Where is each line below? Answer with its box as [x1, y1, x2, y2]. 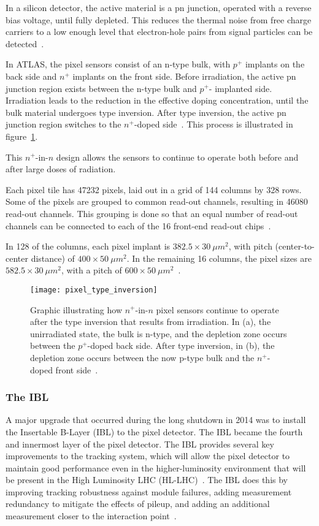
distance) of [31, 251, 75, 264]
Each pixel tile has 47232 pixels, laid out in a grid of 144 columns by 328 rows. [6, 183, 302, 196]
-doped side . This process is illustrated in [134, 118, 293, 131]
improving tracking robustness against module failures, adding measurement [6, 485, 292, 498]
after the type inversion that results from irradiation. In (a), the [30, 315, 271, 328]
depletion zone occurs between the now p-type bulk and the [30, 351, 255, 364]
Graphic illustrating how [30, 303, 123, 316]
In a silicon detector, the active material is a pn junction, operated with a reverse [6, 1, 312, 13]
